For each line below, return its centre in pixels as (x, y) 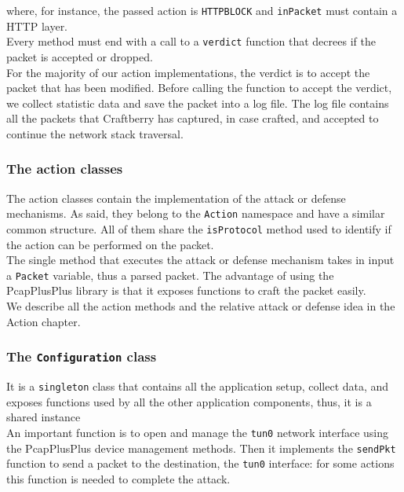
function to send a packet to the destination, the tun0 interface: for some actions (200, 463)
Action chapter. (44, 321)
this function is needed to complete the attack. (118, 478)
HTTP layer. (37, 26)
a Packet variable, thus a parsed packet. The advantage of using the (170, 275)
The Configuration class (82, 356)
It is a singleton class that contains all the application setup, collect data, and (198, 386)
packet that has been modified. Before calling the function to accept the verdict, (199, 88)
